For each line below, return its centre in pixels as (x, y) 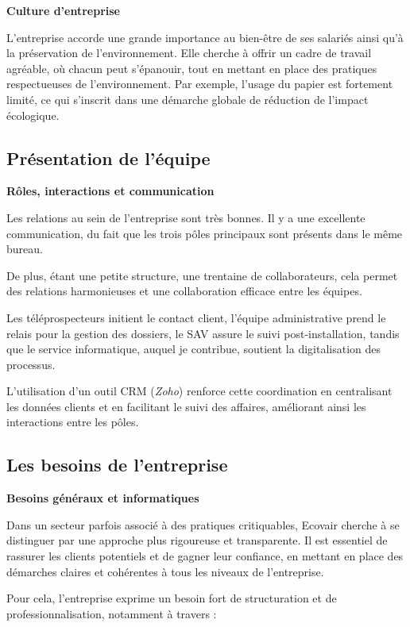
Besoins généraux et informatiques (103, 498)
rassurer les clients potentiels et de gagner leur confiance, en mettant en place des (205, 556)
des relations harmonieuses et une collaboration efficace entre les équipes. (184, 291)
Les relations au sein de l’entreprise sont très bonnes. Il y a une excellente (186, 217)
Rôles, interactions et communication (110, 191)
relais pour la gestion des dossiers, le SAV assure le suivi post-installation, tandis (203, 333)
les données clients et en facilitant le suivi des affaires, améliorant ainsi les (186, 406)
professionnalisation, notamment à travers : (112, 613)
